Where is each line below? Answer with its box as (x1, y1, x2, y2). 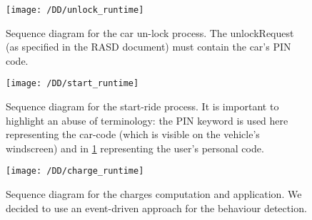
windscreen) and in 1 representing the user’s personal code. (6, 140, 264, 155)
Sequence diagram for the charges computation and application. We (6, 187, 302, 201)
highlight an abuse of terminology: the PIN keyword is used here (6, 112, 288, 127)
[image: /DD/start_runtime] (6, 78, 139, 89)
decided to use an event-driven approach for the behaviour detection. (6, 200, 307, 215)
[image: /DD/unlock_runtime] (6, 5, 144, 15)
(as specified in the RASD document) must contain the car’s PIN (6, 39, 291, 54)
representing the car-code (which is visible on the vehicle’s (6, 127, 260, 142)
